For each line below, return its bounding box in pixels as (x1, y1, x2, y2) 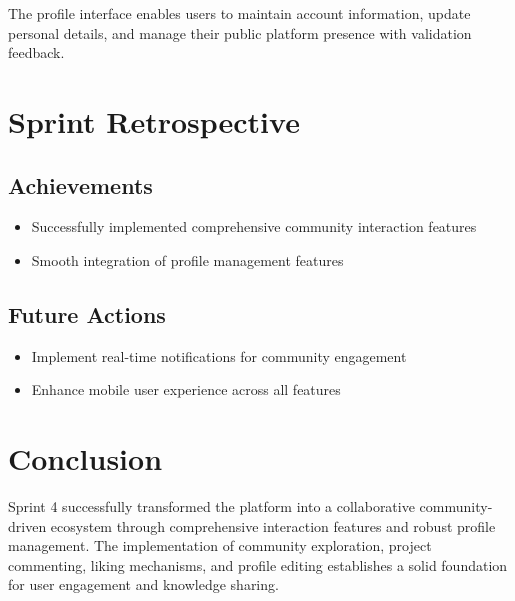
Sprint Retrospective (8, 100, 300, 141)
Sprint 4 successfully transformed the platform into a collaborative (8, 496, 415, 517)
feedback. (8, 42, 65, 63)
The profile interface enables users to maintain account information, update (8, 3, 471, 23)
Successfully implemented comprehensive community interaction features (31, 216, 477, 237)
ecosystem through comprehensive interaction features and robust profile (50, 515, 496, 536)
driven (8, 515, 47, 536)
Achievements (8, 169, 153, 200)
